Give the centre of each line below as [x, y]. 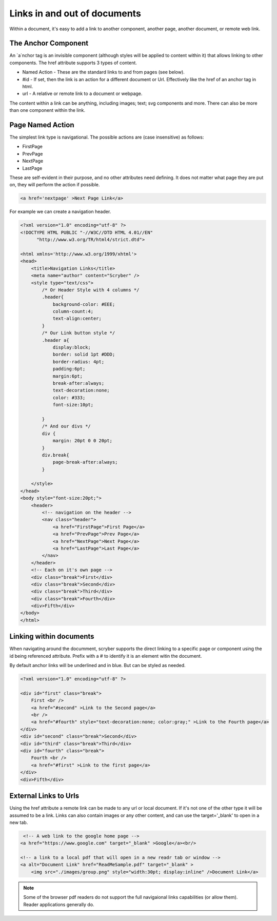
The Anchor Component [49, 43]
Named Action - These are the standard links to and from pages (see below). [103, 72]
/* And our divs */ [66, 426]
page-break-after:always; [85, 462]
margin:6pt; [68, 376]
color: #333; [69, 397]
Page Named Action [42, 125]
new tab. [19, 822]
